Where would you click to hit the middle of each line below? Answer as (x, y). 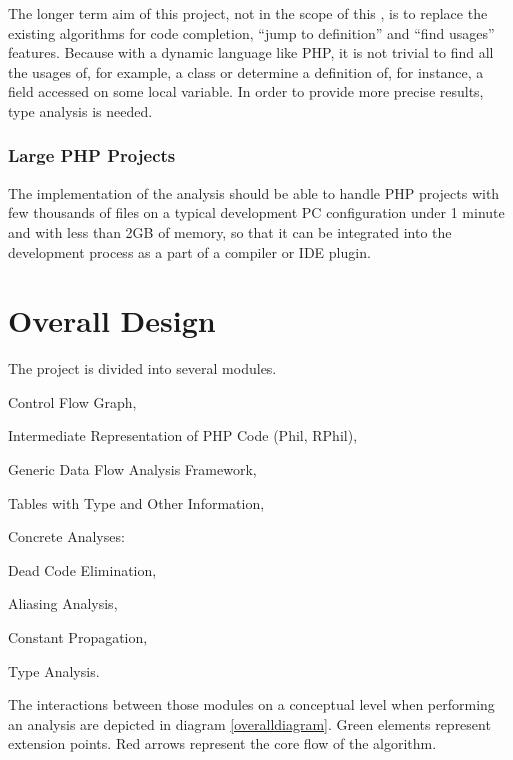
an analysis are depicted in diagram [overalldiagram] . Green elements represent (249, 723)
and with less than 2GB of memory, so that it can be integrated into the (230, 231)
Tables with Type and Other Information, (136, 502)
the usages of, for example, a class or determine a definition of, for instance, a (246, 71)
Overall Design (112, 320)
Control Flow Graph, (72, 401)
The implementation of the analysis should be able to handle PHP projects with (254, 192)
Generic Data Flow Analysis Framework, (132, 469)
